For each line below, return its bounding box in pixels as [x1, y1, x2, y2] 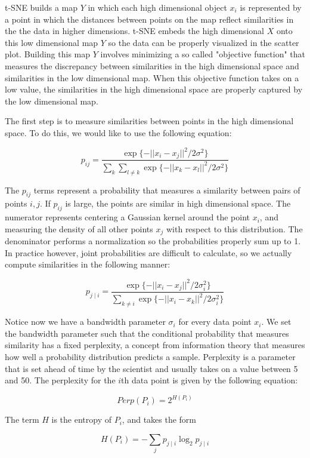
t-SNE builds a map [5, 1, 78, 13]
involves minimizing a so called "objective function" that [100, 48, 306, 60]
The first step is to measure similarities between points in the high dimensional [5, 115, 294, 127]
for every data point [178, 315, 252, 328]
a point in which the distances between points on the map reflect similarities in [5, 13, 294, 25]
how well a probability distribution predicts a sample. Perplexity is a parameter [5, 350, 296, 362]
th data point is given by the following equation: [121, 374, 298, 386]
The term [5, 413, 39, 426]
